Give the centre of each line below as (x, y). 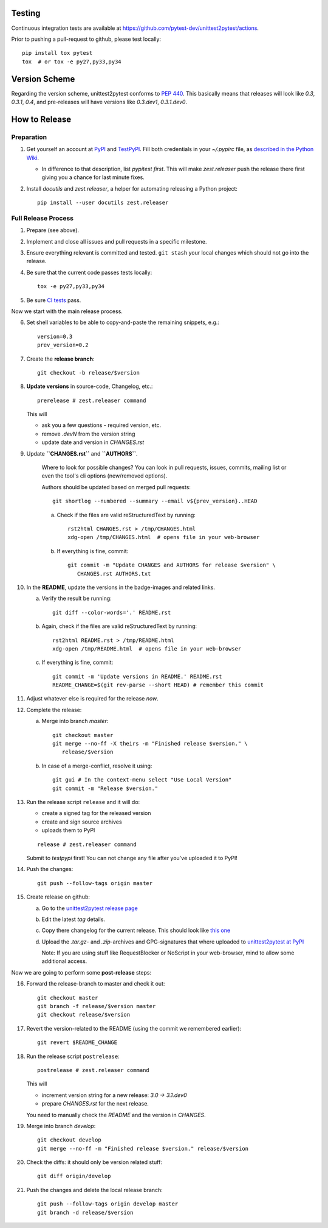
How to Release (41, 119)
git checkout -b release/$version (88, 372)
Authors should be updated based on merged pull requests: (116, 487)
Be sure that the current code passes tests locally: (89, 272)
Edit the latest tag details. (73, 919)
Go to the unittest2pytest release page (90, 908)
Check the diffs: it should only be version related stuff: (94, 1162)
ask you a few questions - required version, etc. (101, 425)
